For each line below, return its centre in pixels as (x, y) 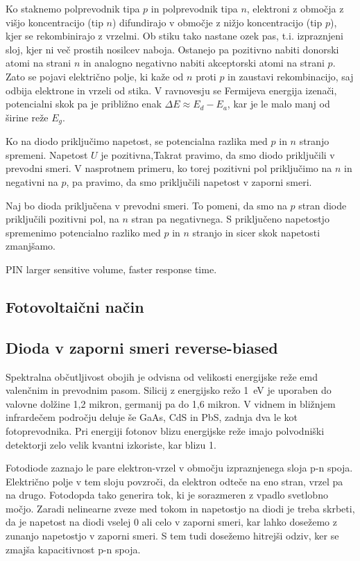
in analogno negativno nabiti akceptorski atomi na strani (204, 63)
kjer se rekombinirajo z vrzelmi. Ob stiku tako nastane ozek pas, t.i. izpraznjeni (175, 36)
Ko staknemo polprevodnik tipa (73, 8)
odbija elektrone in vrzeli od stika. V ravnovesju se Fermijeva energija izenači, (171, 90)
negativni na (32, 181)
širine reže (27, 117)
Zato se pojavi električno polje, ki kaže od (95, 76)
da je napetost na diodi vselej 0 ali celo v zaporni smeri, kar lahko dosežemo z (171, 522)
